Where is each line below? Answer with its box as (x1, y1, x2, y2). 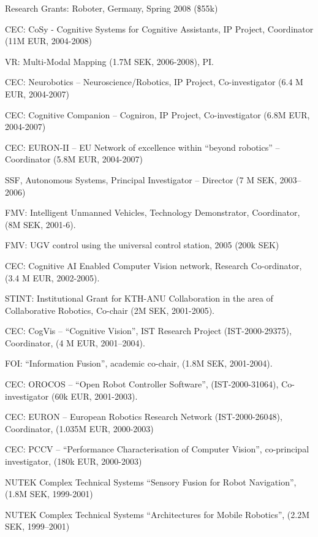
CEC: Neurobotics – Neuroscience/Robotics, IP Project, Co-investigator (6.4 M (5, 75, 303, 88)
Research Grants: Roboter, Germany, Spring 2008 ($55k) (5, 2, 218, 14)
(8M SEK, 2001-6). (5, 218, 76, 230)
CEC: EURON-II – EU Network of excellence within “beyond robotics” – (5, 140, 280, 153)
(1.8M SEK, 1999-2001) (5, 487, 93, 500)
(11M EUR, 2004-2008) (5, 34, 92, 47)
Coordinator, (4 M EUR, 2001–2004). (5, 336, 145, 349)
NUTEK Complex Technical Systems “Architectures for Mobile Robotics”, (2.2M (5, 508, 310, 520)
